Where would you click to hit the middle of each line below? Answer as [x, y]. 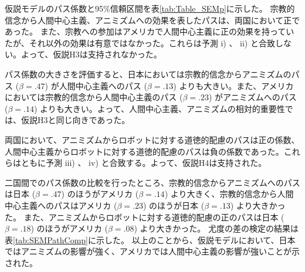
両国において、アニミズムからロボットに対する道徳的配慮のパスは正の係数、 [152, 139]
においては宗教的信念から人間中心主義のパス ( [94, 97]
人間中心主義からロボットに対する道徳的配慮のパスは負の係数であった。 [144, 151]
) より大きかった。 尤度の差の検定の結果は [216, 228]
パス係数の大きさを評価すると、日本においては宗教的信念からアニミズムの [148, 74]
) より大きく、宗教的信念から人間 [229, 194]
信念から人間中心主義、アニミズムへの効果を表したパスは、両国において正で [152, 20]
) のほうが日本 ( [174, 205]
